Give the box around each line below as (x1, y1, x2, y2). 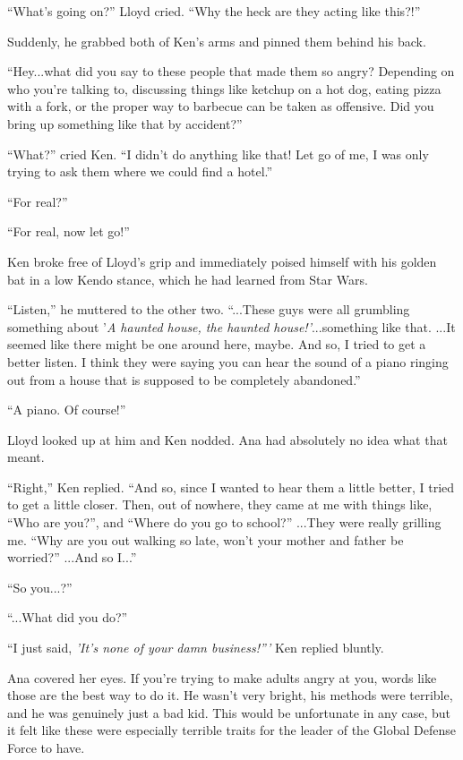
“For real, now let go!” (7, 222, 130, 241)
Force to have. (7, 739, 85, 756)
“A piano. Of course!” (7, 400, 126, 419)
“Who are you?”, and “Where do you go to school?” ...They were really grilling (7, 513, 442, 532)
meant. (7, 448, 45, 466)
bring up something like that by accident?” (7, 114, 243, 132)
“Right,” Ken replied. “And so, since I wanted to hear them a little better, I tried (7, 477, 455, 496)
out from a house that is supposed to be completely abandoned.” (7, 370, 361, 389)
